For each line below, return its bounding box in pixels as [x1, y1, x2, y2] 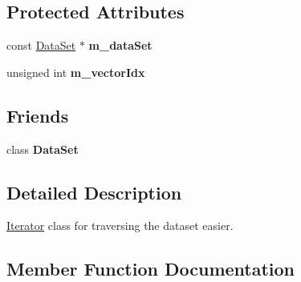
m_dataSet [88, 37, 153, 54]
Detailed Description [6, 179, 182, 204]
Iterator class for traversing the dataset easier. [6, 217, 234, 234]
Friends [6, 103, 69, 127]
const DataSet [6, 37, 76, 54]
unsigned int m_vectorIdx [6, 63, 145, 80]
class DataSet [6, 140, 79, 157]
